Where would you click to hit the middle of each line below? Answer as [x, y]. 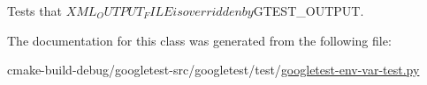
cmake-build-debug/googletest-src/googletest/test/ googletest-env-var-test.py [213, 70]
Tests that [34, 11]
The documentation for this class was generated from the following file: [199, 40]
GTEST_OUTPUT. [309, 11]
